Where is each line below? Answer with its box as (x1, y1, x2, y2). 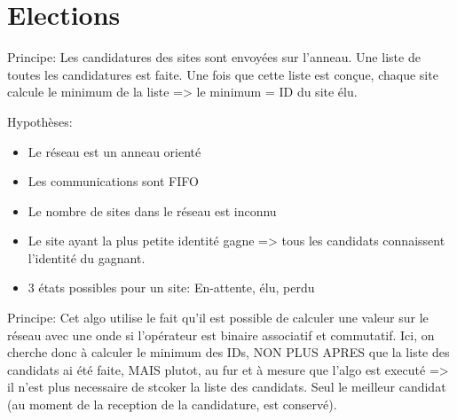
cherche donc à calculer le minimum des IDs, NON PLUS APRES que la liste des (7, 343, 450, 362)
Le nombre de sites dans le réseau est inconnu (28, 201, 277, 220)
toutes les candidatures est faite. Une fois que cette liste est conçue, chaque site (7, 65, 438, 83)
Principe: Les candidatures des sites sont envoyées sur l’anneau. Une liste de (7, 48, 421, 66)
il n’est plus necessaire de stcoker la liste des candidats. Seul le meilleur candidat (7, 377, 446, 396)
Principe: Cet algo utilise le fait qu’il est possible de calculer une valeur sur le (7, 308, 429, 327)
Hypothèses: (7, 112, 73, 130)
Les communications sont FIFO (28, 172, 199, 191)
